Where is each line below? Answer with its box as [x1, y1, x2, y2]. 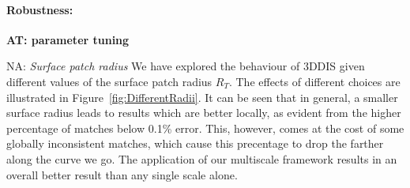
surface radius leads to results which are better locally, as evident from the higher [6, 104, 401, 121]
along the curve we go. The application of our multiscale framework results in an [6, 150, 397, 167]
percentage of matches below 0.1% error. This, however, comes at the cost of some [6, 119, 404, 136]
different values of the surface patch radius [6, 73, 213, 89]
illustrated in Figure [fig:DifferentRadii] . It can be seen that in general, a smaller [6, 88, 398, 105]
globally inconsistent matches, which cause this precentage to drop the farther [6, 135, 384, 152]
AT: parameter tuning [6, 31, 130, 47]
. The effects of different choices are [228, 73, 401, 89]
